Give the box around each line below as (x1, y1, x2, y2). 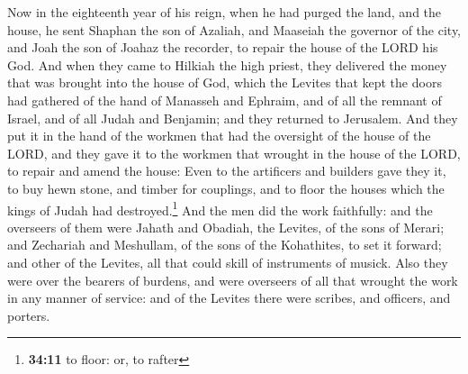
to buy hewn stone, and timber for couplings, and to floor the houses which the (7, 178, 445, 197)
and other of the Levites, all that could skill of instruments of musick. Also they (7, 252, 448, 271)
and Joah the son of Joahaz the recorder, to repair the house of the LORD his (7, 38, 438, 57)
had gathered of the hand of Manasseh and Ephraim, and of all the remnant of (7, 90, 442, 109)
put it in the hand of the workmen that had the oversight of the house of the (7, 126, 431, 145)
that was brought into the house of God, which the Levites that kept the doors (7, 73, 442, 92)
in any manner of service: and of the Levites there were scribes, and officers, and (7, 288, 451, 307)
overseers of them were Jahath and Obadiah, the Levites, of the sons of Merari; (7, 217, 445, 236)
